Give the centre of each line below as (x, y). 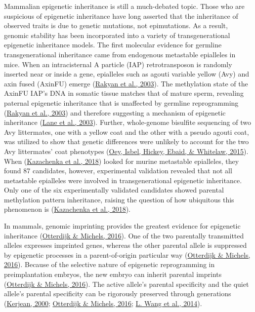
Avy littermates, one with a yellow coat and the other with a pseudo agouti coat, (127, 132)
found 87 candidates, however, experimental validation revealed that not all (118, 171)
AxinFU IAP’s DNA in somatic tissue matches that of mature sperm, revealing (124, 93)
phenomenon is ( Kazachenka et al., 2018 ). (67, 209)
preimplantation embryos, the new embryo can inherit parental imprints (113, 274)
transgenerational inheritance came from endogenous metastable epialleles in (120, 54)
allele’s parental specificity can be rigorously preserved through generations (118, 293)
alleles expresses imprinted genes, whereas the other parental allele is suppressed (126, 245)
